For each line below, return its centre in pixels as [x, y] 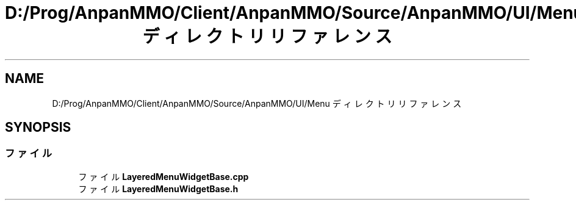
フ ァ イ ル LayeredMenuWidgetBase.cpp [164, 176]
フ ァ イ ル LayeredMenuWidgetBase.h [158, 189]
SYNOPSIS [38, 128]
